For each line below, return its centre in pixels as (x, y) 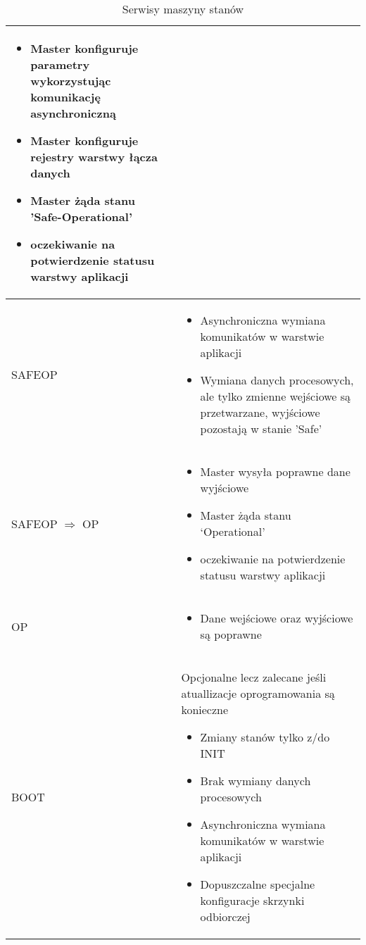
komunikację (65, 97)
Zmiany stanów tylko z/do (265, 737)
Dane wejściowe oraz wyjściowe (277, 618)
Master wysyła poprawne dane (275, 471)
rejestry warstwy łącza (94, 157)
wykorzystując (71, 81)
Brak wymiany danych (255, 781)
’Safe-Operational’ (81, 217)
